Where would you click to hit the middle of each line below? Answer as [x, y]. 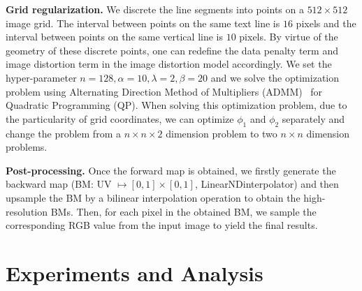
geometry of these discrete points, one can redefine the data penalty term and [172, 50]
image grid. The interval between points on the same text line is [143, 23]
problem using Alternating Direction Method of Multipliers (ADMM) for [164, 91]
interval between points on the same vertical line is [114, 37]
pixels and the [326, 23]
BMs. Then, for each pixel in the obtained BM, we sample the [183, 211]
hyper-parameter [41, 77]
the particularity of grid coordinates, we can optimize [120, 118]
